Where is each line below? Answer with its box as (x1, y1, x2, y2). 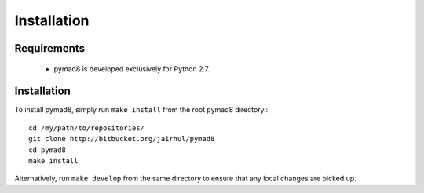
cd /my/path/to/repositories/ (28, 123, 145, 133)
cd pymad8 (28, 145, 66, 155)
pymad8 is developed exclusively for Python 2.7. (53, 64, 210, 74)
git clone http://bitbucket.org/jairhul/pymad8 (28, 134, 215, 144)
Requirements (14, 42, 86, 55)
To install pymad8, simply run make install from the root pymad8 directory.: (14, 105, 269, 115)
